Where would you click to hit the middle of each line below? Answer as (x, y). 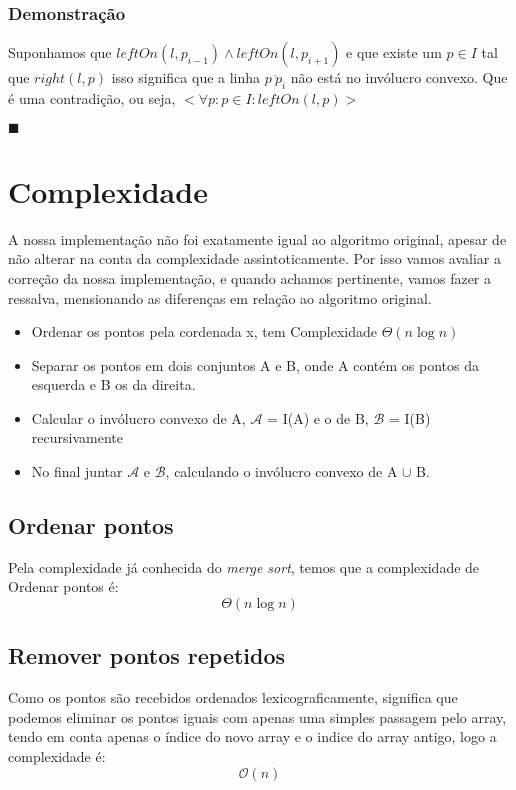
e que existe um (394, 52)
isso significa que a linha (186, 77)
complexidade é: (57, 756)
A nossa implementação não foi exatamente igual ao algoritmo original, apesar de (257, 238)
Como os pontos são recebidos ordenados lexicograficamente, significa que (233, 697)
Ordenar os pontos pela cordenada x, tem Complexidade (204, 331)
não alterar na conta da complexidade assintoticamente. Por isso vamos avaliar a (255, 258)
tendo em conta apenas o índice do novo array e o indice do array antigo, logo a (252, 736)
